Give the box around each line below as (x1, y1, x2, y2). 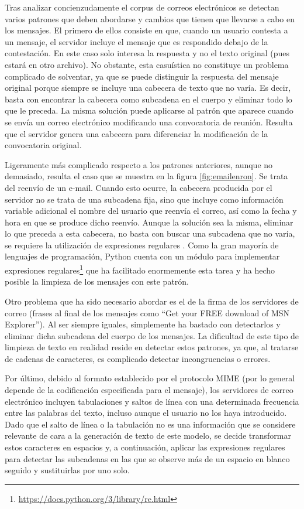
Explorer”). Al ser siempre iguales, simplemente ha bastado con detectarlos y (5, 318, 281, 330)
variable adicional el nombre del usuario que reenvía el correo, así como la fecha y (5, 204, 297, 217)
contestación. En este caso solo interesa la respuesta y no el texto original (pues (5, 47, 289, 59)
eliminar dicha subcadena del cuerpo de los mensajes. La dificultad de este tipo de (5, 329, 299, 341)
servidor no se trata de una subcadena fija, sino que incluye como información (5, 193, 284, 205)
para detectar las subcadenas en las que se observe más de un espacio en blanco (5, 452, 290, 464)
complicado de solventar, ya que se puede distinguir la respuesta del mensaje (5, 70, 279, 82)
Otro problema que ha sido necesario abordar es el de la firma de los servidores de (5, 295, 299, 307)
